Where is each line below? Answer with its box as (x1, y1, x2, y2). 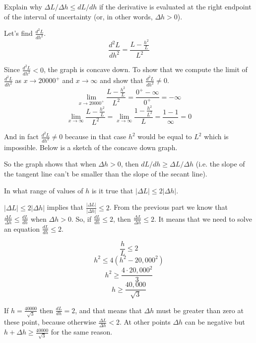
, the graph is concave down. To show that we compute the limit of (44, 64, 248, 75)
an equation (4, 223, 40, 234)
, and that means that (75, 305, 142, 315)
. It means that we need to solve (154, 213, 252, 224)
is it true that (91, 185, 133, 195)
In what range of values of (4, 185, 83, 195)
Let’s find (4, 28, 33, 38)
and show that (100, 75, 143, 86)
